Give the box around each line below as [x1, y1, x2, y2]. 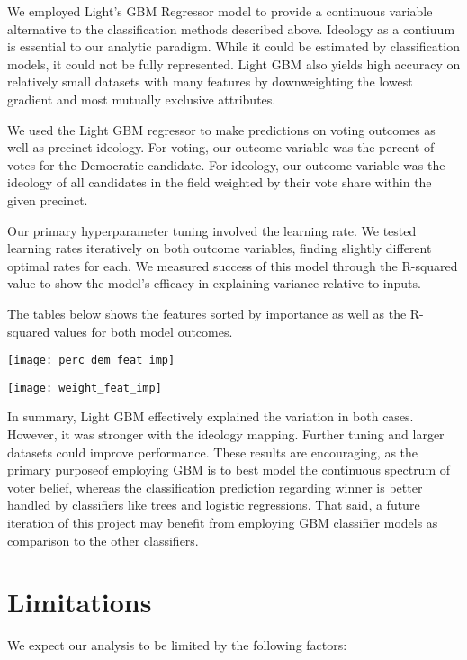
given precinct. [7, 190, 88, 209]
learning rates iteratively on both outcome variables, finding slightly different [7, 239, 432, 258]
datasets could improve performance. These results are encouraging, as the [7, 442, 418, 461]
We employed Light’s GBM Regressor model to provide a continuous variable [7, 2, 433, 20]
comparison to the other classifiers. [7, 530, 199, 549]
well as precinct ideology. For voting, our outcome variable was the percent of [7, 138, 435, 157]
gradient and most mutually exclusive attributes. [7, 89, 276, 108]
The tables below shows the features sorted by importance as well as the [7, 303, 407, 322]
